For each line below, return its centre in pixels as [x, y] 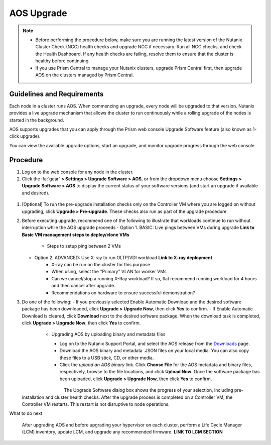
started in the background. [37, 120]
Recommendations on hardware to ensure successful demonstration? [123, 293]
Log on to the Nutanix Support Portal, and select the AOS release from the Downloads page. [155, 344]
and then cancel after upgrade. [83, 286]
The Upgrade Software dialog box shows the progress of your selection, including [149, 390]
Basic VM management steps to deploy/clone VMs [76, 235]
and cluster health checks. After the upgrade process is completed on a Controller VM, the [139, 397]
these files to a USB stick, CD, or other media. [107, 358]
